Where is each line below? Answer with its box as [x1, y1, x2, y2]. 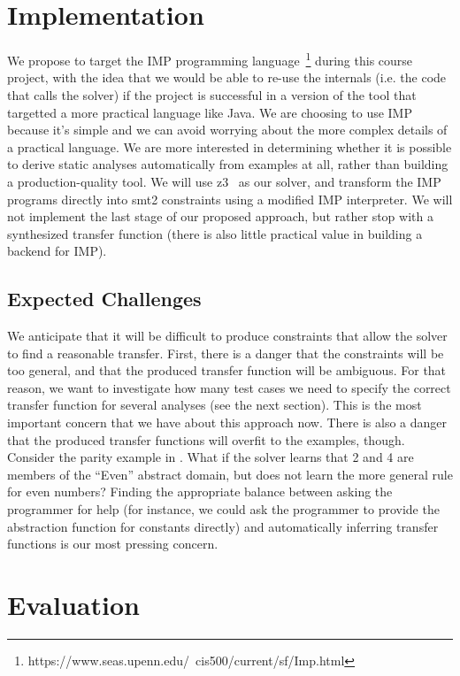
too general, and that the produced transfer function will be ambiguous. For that [7, 361, 447, 380]
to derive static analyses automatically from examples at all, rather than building [7, 155, 448, 173]
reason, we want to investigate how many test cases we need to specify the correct [7, 378, 451, 396]
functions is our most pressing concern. [7, 534, 218, 553]
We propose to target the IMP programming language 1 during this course [7, 49, 413, 69]
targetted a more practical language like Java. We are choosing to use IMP [7, 103, 412, 121]
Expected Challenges [7, 285, 202, 312]
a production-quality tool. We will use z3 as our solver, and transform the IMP [7, 172, 441, 190]
